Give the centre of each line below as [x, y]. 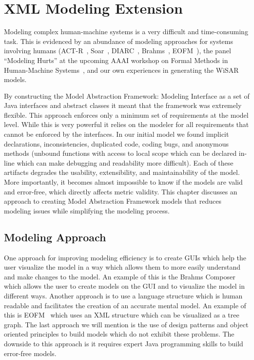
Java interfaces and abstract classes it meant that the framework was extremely [123, 105]
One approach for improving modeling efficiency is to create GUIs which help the [125, 257]
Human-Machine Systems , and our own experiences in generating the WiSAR [121, 70]
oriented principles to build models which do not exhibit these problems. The [119, 334]
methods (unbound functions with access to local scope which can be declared [120, 153]
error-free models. [30, 353]
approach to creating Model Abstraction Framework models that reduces [113, 201]
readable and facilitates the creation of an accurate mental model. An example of [125, 305]
